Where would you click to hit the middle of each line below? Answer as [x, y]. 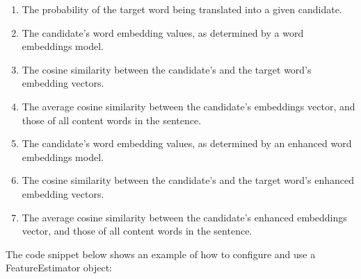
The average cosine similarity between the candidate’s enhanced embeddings [184, 217]
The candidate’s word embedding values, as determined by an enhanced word [187, 143]
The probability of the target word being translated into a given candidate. [182, 9]
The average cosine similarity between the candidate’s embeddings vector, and [188, 106]
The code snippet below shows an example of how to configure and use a [161, 254]
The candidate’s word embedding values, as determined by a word [163, 32]
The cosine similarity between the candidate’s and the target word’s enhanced [188, 180]
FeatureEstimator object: [59, 268]
